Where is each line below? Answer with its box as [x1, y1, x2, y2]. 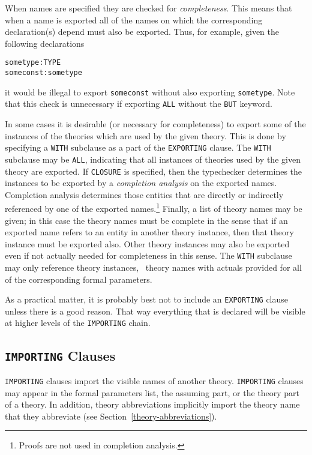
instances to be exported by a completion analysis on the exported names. [5, 176, 277, 189]
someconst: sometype [5, 68, 82, 77]
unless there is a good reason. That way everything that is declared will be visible [5, 304, 305, 317]
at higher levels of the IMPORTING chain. [5, 316, 151, 329]
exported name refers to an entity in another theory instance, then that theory [5, 226, 294, 238]
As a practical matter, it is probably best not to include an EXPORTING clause [5, 293, 289, 306]
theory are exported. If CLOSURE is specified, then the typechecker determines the [5, 164, 302, 177]
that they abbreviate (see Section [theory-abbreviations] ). [5, 409, 217, 422]
